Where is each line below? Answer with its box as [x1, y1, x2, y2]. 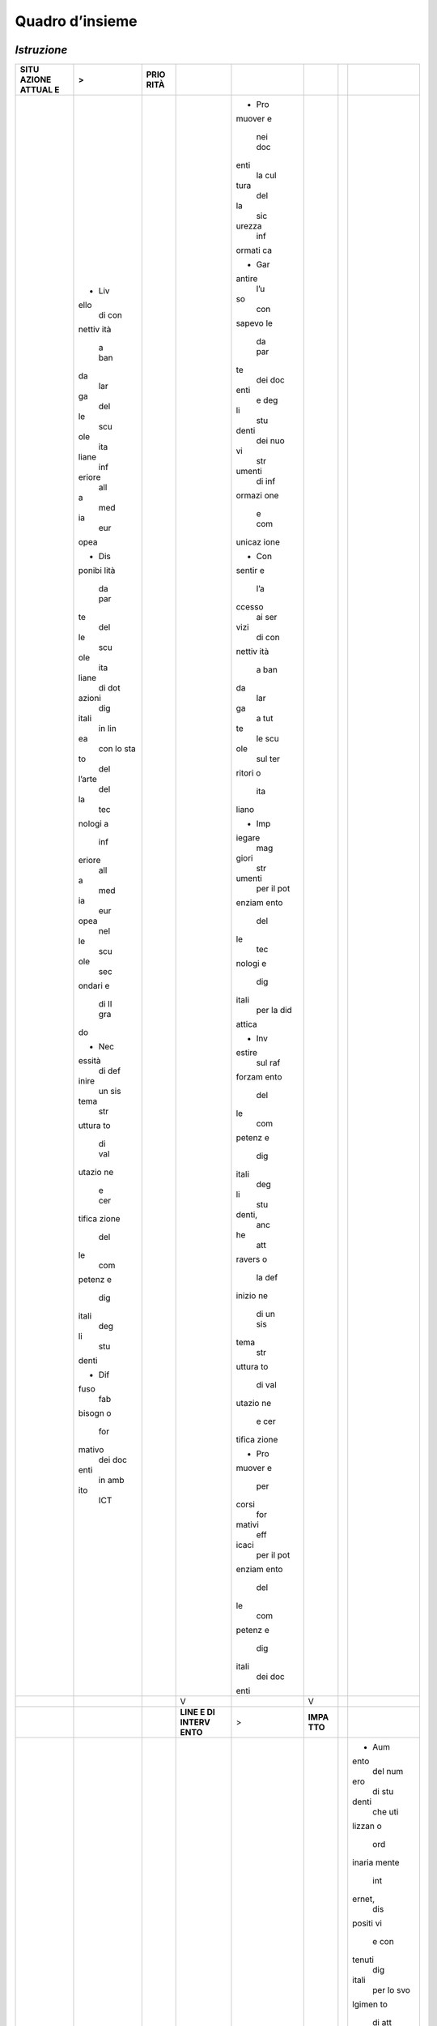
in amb [98, 1475, 125, 1486]
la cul [256, 170, 277, 182]
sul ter [256, 754, 281, 765]
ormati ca [235, 245, 273, 256]
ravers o [235, 1254, 267, 1265]
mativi [235, 1519, 259, 1531]
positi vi [352, 1917, 382, 1929]
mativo [78, 1444, 104, 1455]
